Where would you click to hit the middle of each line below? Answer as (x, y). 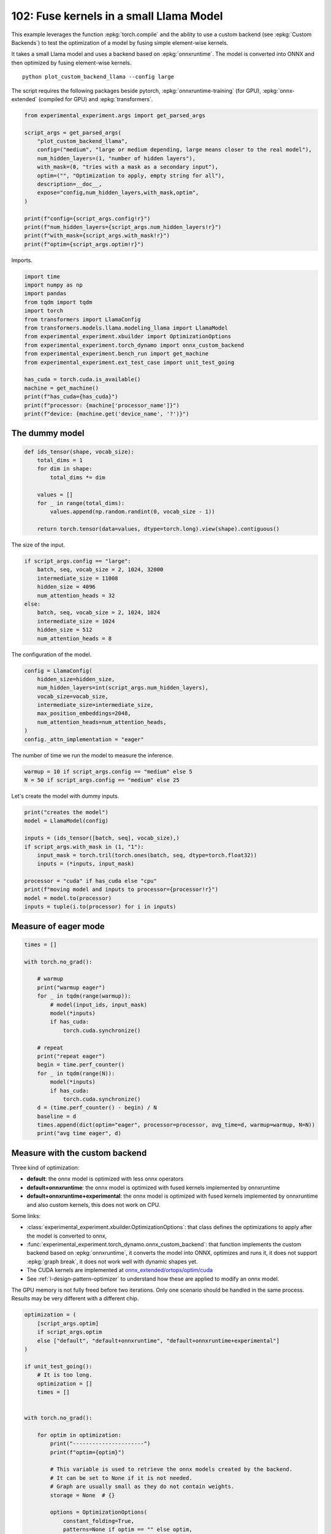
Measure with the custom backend (79, 1153)
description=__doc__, (70, 184)
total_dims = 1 (60, 460)
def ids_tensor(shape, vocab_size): (79, 452)
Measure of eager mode (58, 926)
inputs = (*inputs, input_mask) (86, 864)
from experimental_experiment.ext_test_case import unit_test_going (129, 362)
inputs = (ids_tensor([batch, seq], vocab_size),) (102, 838)
